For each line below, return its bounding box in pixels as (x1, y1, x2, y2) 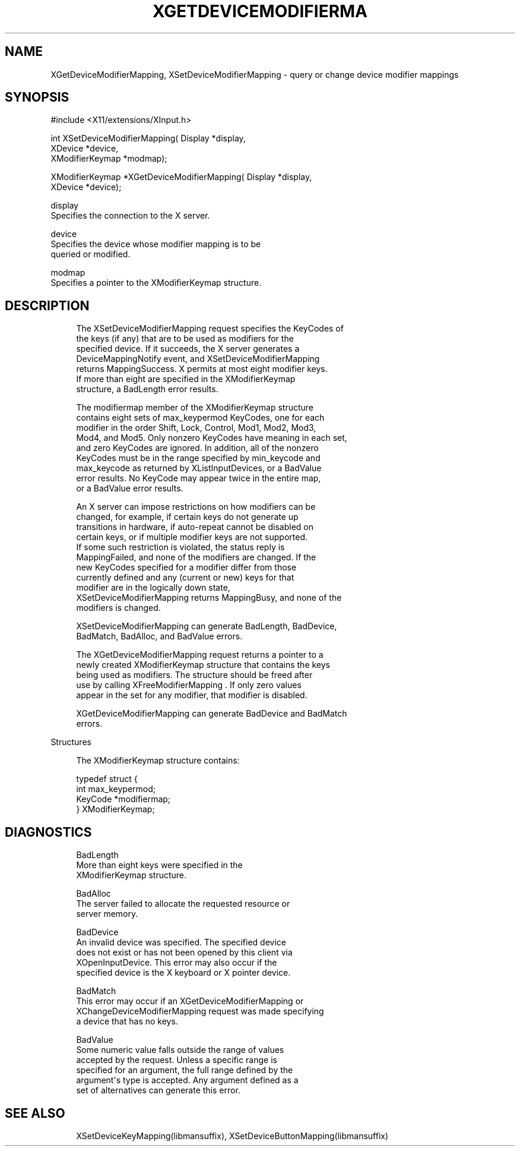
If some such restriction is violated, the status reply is (76, 542, 285, 553)
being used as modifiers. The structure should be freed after (76, 670, 313, 680)
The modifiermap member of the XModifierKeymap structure (76, 402, 313, 413)
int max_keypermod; (76, 784, 156, 794)
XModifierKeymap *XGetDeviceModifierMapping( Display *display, (50, 172, 312, 182)
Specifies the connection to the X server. (50, 210, 210, 221)
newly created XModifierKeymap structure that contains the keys (76, 660, 331, 670)
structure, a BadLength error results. (76, 384, 218, 395)
